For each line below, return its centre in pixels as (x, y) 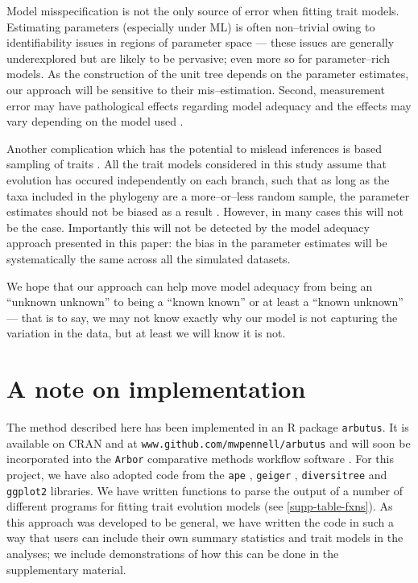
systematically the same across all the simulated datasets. (149, 258)
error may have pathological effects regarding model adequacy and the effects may (209, 105)
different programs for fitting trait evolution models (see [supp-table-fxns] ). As (200, 506)
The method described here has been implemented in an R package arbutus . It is (208, 427)
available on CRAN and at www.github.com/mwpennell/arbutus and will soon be (209, 442)
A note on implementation (156, 389)
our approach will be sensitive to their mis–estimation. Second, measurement (196, 89)
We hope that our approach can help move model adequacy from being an (190, 285)
